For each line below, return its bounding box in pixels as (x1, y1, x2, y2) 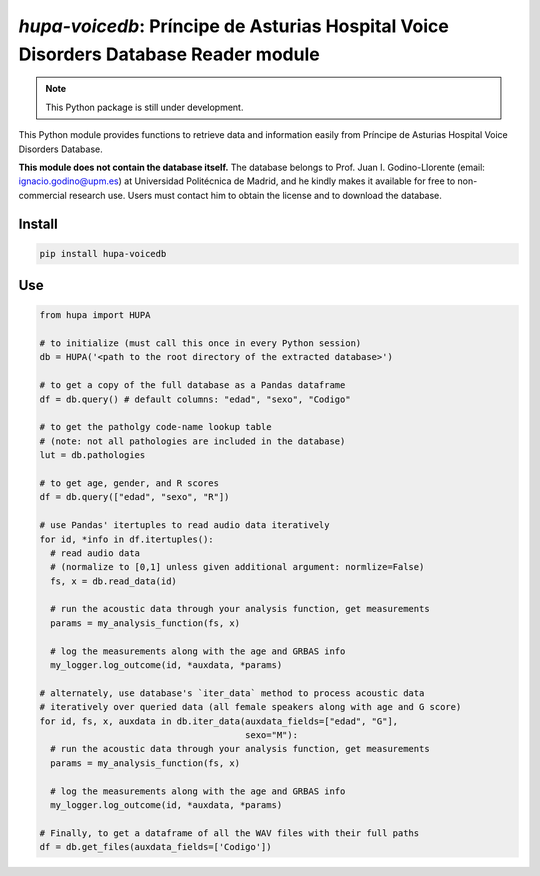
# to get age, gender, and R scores (39, 477, 220, 489)
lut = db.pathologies (39, 450, 146, 461)
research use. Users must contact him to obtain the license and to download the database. (68, 189, 442, 201)
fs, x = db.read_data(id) (50, 575, 177, 587)
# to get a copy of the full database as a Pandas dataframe (39, 380, 346, 391)
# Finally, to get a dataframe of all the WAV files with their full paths (39, 827, 420, 839)
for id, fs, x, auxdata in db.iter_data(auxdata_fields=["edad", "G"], (39, 715, 399, 727)
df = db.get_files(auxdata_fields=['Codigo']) (39, 841, 272, 853)
